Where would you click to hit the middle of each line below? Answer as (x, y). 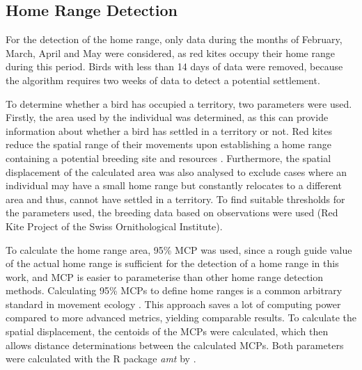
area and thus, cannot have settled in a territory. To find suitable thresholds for (175, 199)
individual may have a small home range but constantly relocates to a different (174, 185)
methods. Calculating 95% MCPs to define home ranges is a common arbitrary (174, 290)
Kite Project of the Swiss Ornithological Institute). (114, 226)
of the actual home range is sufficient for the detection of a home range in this (172, 263)
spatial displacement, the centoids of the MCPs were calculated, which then (167, 331)
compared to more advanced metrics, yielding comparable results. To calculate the (181, 317)
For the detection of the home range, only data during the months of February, (174, 39)
